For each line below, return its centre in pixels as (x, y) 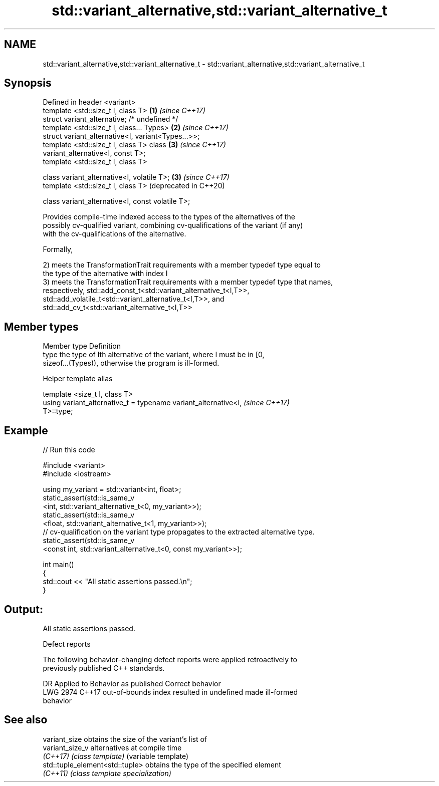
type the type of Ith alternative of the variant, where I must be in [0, (154, 355)
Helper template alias (78, 379)
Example (26, 430)
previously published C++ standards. (104, 668)
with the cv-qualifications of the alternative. (115, 234)
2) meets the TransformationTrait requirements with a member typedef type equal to (182, 265)
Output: (24, 609)
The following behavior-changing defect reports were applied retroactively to (170, 659)
